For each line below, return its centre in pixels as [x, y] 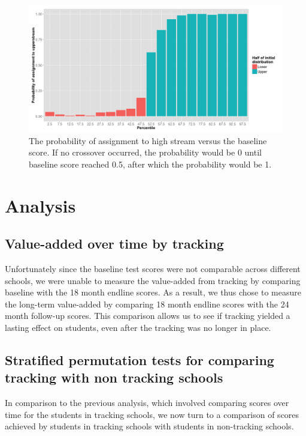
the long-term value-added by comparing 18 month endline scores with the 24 [147, 304]
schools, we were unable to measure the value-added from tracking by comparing [153, 280]
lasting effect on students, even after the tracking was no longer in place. [138, 327]
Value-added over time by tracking [114, 244]
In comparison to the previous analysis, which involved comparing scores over [147, 403]
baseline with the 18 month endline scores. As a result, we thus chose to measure [153, 292]
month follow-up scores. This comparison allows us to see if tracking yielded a [148, 316]
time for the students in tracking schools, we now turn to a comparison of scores [152, 414]
